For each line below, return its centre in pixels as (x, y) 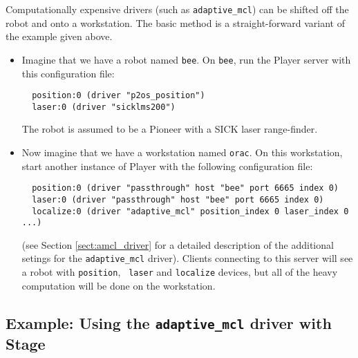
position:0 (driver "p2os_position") (119, 96)
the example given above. (59, 36)
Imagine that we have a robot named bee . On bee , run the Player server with (186, 59)
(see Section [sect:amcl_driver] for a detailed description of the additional (178, 244)
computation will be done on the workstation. (119, 285)
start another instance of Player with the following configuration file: (167, 166)
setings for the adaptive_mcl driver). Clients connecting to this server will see (187, 258)
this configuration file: (68, 73)
